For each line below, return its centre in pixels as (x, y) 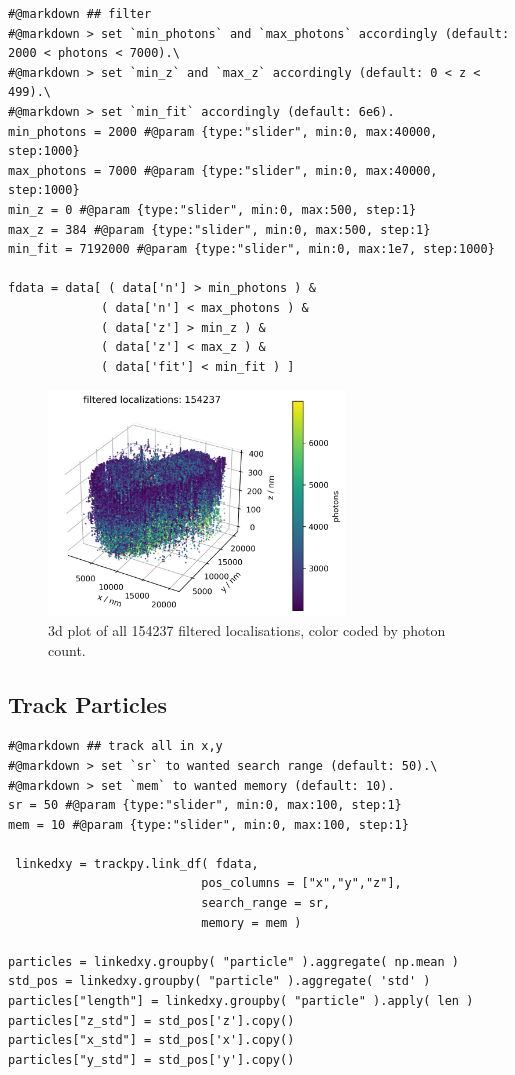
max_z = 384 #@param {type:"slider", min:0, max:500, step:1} (219, 229)
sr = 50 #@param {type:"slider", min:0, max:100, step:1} (205, 805)
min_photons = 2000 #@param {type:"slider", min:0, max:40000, (223, 131)
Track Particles (87, 703)
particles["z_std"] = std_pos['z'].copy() (151, 1020)
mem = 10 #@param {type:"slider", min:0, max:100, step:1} (208, 824)
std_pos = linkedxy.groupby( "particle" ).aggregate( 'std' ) (219, 981)
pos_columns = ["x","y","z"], (301, 883)
